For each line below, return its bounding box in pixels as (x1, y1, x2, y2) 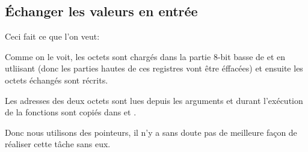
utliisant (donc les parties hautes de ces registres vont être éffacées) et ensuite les (5, 62, 303, 74)
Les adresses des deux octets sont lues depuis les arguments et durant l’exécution (5, 94, 303, 106)
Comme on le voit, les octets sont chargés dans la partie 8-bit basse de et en (5, 50, 286, 62)
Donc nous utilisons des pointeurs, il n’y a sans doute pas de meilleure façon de (5, 126, 297, 138)
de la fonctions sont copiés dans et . (5, 106, 137, 118)
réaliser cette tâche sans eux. (5, 138, 111, 150)
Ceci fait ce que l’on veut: (5, 30, 100, 43)
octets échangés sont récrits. (5, 73, 108, 86)
